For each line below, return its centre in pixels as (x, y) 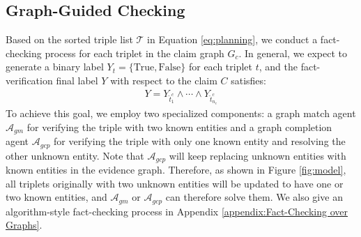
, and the (278, 67)
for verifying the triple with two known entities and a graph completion (179, 127)
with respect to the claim (164, 80)
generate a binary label (55, 67)
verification (29, 80)
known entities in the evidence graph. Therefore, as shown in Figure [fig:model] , (176, 169)
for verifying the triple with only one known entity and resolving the (200, 141)
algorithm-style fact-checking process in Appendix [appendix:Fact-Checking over (177, 211)
